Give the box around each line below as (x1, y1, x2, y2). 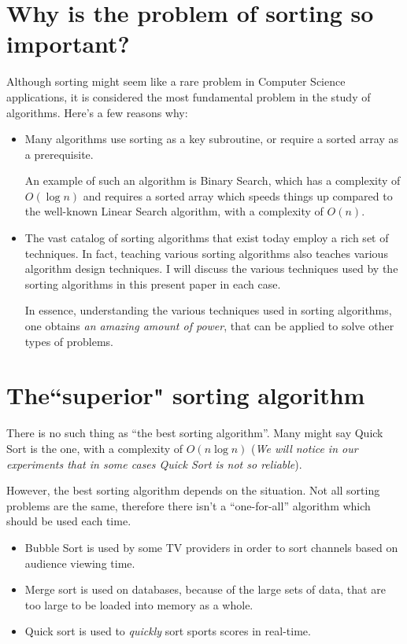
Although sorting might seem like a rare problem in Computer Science (6, 73, 346, 90)
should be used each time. (6, 513, 131, 529)
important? (6, 28, 130, 60)
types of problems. (24, 333, 113, 349)
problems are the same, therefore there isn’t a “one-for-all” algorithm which (6, 497, 371, 513)
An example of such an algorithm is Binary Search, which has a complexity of (24, 172, 401, 189)
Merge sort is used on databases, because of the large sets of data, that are (24, 581, 386, 598)
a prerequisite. (24, 145, 94, 162)
